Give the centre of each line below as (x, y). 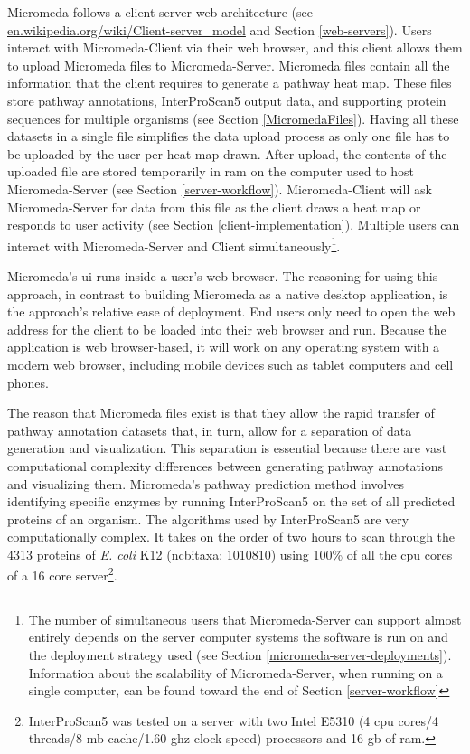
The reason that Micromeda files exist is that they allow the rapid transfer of (221, 413)
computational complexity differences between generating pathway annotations (226, 465)
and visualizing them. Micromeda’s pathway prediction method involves (206, 483)
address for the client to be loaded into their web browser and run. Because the (227, 329)
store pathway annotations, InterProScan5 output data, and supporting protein (227, 100)
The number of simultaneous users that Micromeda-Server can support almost (245, 619)
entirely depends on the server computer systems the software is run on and (238, 637)
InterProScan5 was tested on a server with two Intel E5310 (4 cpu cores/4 (233, 720)
